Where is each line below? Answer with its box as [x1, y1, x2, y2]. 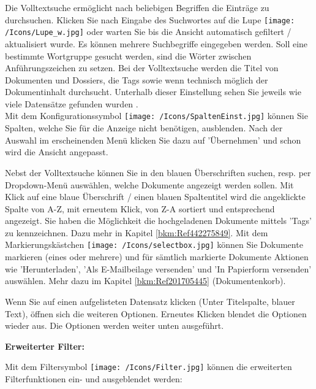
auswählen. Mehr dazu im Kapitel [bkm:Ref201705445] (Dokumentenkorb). [5, 274, 286, 287]
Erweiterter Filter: [5, 339, 85, 352]
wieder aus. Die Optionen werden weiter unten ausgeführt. [5, 319, 224, 332]
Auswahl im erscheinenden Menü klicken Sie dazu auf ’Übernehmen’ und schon [5, 133, 301, 146]
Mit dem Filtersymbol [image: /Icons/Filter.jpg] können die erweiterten [5, 360, 292, 373]
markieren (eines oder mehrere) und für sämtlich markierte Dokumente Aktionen [5, 250, 309, 263]
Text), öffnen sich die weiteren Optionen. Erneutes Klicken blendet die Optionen [5, 307, 307, 320]
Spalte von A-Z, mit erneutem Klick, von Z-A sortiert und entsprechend [5, 202, 275, 215]
